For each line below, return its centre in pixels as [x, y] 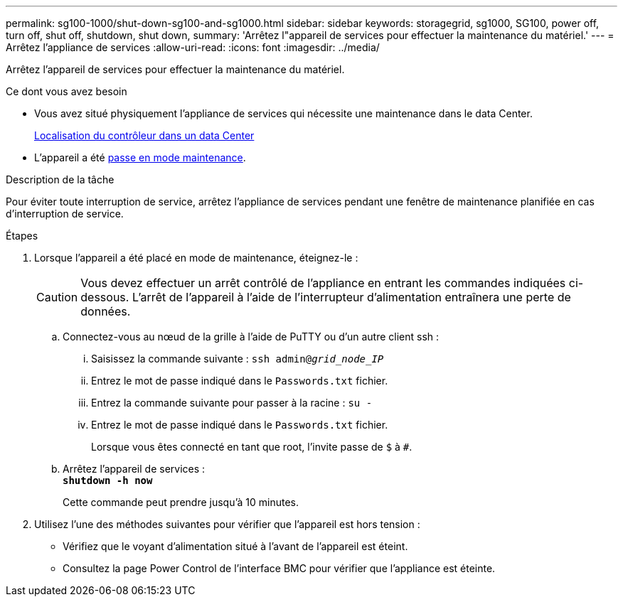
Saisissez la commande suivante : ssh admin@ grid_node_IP [238, 359]
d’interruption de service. [65, 214]
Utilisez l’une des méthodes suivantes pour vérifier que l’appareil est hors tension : [227, 524]
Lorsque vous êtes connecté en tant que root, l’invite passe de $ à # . [252, 447]
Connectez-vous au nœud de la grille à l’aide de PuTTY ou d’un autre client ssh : [251, 337]
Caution [57, 297]
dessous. [105, 297]
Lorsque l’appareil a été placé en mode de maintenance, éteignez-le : [196, 258]
